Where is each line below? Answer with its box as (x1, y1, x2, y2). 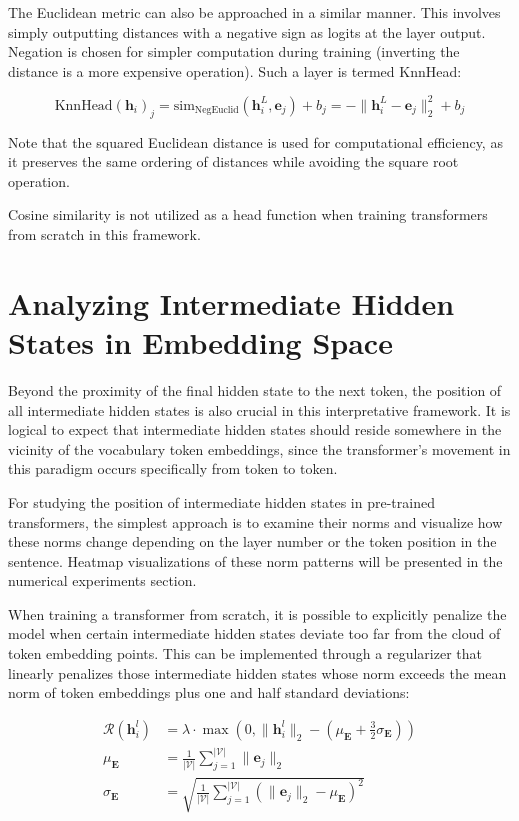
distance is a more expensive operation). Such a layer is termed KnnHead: (8, 60, 462, 81)
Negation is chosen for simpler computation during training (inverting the (8, 41, 460, 62)
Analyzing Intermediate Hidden (8, 282, 455, 323)
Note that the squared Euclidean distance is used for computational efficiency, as (8, 131, 503, 152)
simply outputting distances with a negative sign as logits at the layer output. (8, 21, 486, 42)
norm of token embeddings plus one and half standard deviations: (8, 682, 410, 703)
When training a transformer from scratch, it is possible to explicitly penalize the (8, 603, 507, 624)
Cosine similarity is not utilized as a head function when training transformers (8, 204, 488, 225)
